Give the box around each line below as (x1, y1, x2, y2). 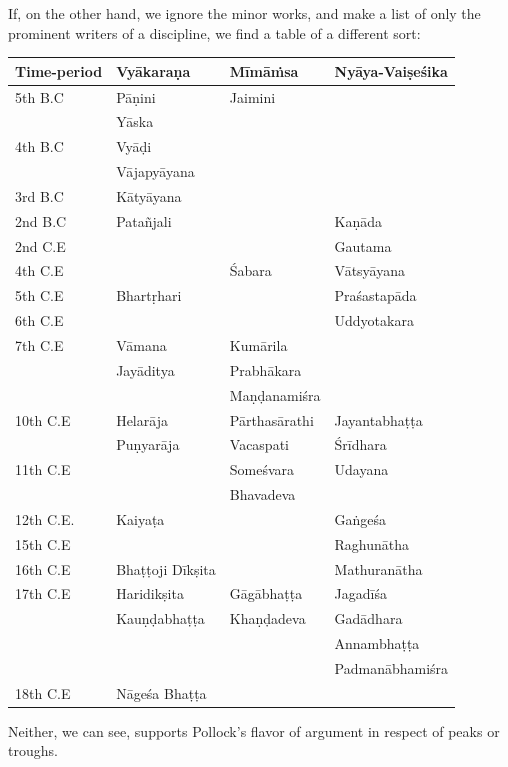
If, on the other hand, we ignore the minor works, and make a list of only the (8, 3, 481, 23)
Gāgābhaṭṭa (229, 583, 303, 604)
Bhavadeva (229, 484, 296, 505)
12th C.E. (15, 508, 75, 529)
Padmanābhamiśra (334, 657, 449, 678)
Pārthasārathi (229, 409, 314, 430)
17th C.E (15, 583, 71, 604)
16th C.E (15, 558, 71, 579)
